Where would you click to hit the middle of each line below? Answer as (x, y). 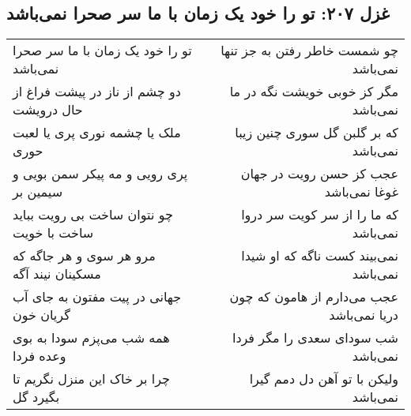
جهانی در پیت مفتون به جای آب (97, 297)
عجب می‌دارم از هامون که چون (314, 297)
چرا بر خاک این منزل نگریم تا (91, 379)
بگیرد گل (36, 397)
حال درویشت (48, 110)
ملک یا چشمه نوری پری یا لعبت (97, 133)
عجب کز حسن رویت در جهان (319, 174)
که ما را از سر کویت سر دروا (320, 215)
